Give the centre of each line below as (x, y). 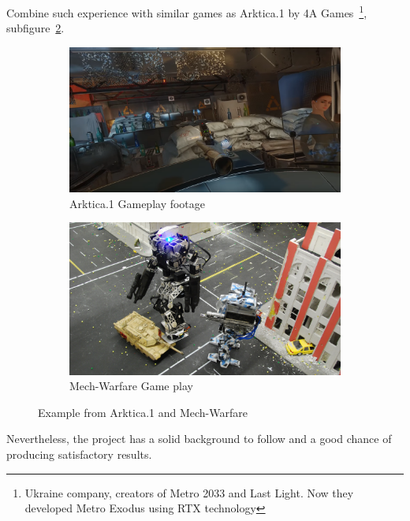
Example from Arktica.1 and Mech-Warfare (143, 412)
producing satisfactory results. (79, 454)
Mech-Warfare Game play (131, 386)
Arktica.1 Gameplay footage (138, 203)
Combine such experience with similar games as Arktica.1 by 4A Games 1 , (187, 11)
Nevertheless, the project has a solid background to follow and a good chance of (199, 439)
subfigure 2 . (35, 28)
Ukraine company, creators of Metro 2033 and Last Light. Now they (189, 492)
